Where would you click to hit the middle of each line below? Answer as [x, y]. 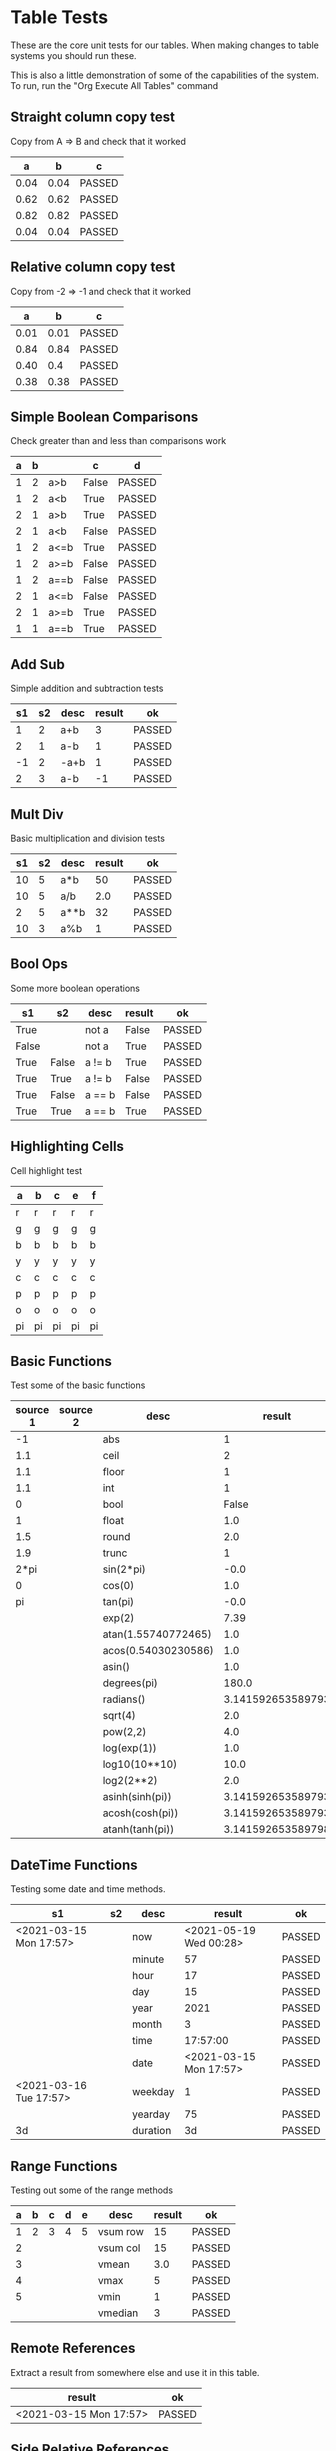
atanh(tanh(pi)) [138, 1829]
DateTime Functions [74, 1864]
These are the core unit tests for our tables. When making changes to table [165, 45]
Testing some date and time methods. [88, 1889]
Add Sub [37, 664]
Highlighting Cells [67, 1146]
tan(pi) [118, 1602]
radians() [124, 1699]
